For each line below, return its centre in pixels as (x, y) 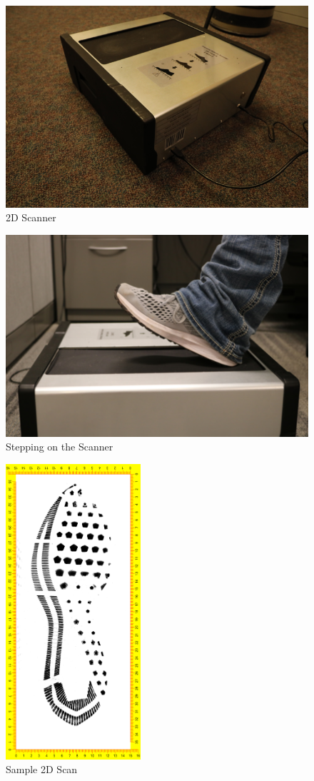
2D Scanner (31, 217)
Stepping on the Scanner (60, 447)
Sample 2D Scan (42, 769)
